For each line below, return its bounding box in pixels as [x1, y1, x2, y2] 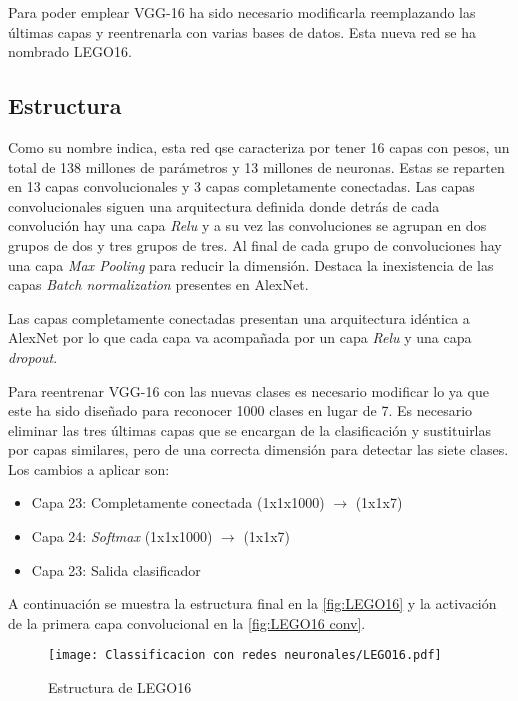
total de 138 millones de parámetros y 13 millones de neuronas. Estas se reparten [8, 156, 505, 177]
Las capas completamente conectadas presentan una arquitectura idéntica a [8, 307, 470, 328]
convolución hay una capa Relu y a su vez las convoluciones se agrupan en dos [8, 215, 487, 236]
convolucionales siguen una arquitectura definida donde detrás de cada [8, 195, 440, 216]
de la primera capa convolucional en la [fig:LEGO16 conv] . [8, 612, 366, 633]
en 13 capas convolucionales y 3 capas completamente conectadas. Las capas [8, 176, 475, 197]
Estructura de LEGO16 [48, 677, 192, 698]
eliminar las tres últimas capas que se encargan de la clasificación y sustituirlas [8, 419, 492, 440]
